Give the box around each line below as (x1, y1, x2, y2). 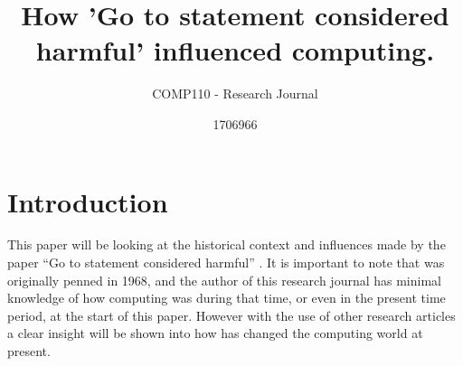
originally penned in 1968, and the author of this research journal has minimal (7, 270, 441, 289)
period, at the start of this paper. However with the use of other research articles (7, 305, 456, 324)
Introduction (7, 183, 168, 220)
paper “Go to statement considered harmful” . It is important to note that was (7, 253, 445, 272)
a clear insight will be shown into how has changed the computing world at (7, 324, 423, 343)
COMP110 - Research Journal (152, 84, 318, 103)
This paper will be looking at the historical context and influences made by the (7, 235, 446, 254)
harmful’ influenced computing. (35, 32, 435, 69)
